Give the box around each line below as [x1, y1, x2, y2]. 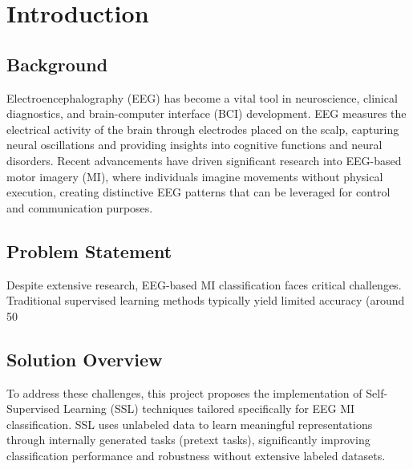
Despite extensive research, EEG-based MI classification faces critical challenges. [6, 276, 402, 293]
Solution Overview [6, 346, 163, 371]
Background [6, 51, 108, 76]
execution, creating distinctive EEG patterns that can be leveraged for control [6, 184, 391, 200]
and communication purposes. [6, 199, 153, 216]
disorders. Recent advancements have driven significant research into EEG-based [6, 152, 402, 168]
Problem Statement [6, 238, 172, 263]
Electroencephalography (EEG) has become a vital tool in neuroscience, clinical [6, 89, 398, 106]
